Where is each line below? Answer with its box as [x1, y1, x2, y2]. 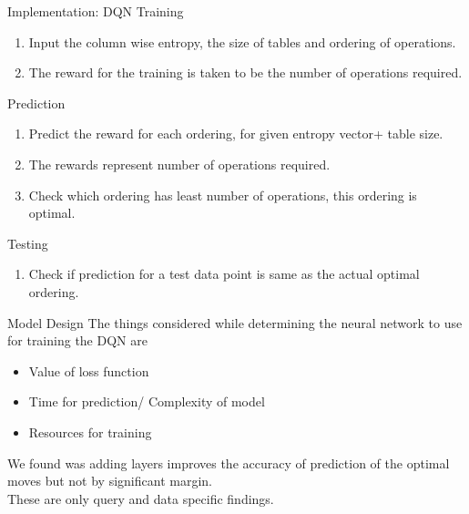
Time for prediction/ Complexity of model [28, 392, 265, 411]
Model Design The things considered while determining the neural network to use [7, 313, 463, 332]
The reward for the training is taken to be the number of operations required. [28, 63, 463, 82]
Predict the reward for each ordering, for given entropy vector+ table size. [28, 124, 444, 143]
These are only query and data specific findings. [7, 488, 274, 508]
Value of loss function [28, 361, 149, 380]
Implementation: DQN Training [7, 2, 184, 20]
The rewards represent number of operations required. [28, 154, 331, 173]
